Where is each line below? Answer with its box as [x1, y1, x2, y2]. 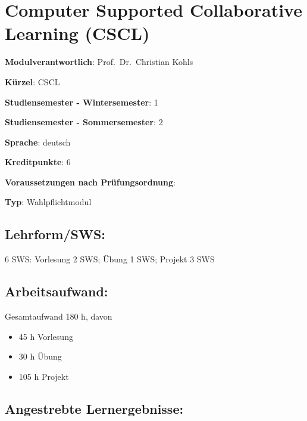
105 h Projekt [18, 370, 69, 382]
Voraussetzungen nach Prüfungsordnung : [5, 175, 176, 188]
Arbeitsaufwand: [5, 282, 108, 301]
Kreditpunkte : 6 [5, 156, 71, 168]
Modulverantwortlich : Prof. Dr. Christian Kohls [5, 55, 193, 68]
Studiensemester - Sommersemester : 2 [5, 116, 163, 128]
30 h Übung [18, 350, 62, 363]
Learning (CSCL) [5, 21, 150, 45]
